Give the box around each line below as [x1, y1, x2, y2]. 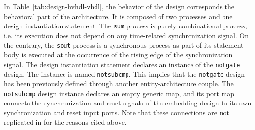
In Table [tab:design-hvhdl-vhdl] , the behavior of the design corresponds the [4, 1, 234, 11]
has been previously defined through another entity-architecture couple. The [4, 78, 234, 88]
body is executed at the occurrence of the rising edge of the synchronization [4, 50, 233, 60]
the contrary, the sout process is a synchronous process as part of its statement [4, 40, 244, 50]
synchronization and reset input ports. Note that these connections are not [4, 107, 229, 117]
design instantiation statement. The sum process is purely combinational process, [4, 21, 247, 31]
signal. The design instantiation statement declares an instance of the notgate [4, 59, 240, 69]
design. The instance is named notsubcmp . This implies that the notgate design [4, 69, 245, 79]
